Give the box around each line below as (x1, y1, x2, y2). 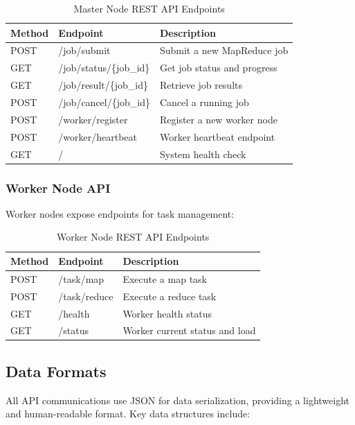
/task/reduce (58, 288, 113, 303)
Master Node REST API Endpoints (73, 1, 225, 15)
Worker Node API (6, 179, 111, 196)
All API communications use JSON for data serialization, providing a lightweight (6, 392, 349, 407)
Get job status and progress (159, 60, 277, 75)
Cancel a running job (159, 94, 249, 109)
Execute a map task (122, 271, 207, 286)
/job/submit (58, 43, 111, 58)
